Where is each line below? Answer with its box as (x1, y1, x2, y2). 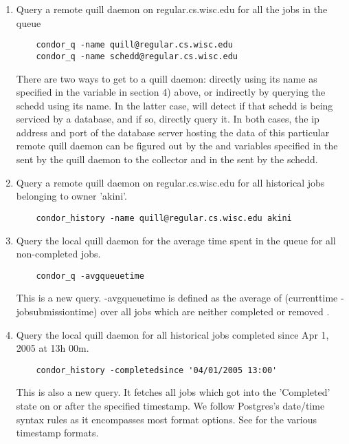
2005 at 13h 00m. (16, 341, 89, 355)
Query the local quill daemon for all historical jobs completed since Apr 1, (16, 327, 329, 341)
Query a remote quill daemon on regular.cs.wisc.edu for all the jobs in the (16, 2, 328, 16)
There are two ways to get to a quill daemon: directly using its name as (16, 71, 317, 85)
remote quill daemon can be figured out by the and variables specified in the (16, 138, 338, 153)
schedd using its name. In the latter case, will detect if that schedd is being (16, 98, 333, 112)
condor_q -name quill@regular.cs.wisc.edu (36, 40, 233, 50)
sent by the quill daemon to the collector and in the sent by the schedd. (16, 152, 318, 167)
